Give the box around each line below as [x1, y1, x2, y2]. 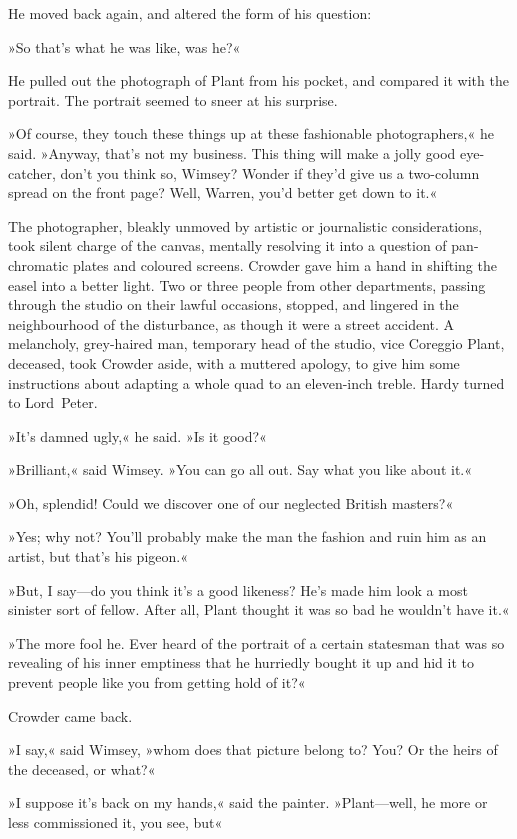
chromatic [8, 254, 69, 275]
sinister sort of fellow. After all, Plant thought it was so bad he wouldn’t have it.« [8, 599, 510, 620]
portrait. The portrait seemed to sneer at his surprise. [8, 89, 338, 110]
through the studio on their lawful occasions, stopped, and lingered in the [8, 294, 459, 315]
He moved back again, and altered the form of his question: [8, 3, 372, 23]
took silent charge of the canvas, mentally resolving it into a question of [8, 235, 447, 256]
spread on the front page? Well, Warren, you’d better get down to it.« [8, 182, 438, 203]
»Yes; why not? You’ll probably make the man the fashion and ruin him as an [8, 526, 487, 547]
